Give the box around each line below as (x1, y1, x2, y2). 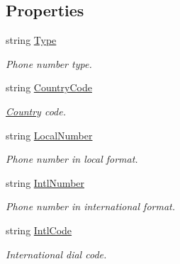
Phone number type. (6, 56, 92, 71)
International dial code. (6, 246, 107, 261)
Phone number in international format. (6, 199, 176, 214)
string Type (6, 33, 57, 47)
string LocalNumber (6, 127, 93, 142)
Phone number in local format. (6, 151, 138, 166)
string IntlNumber (6, 175, 85, 190)
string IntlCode (6, 222, 72, 237)
